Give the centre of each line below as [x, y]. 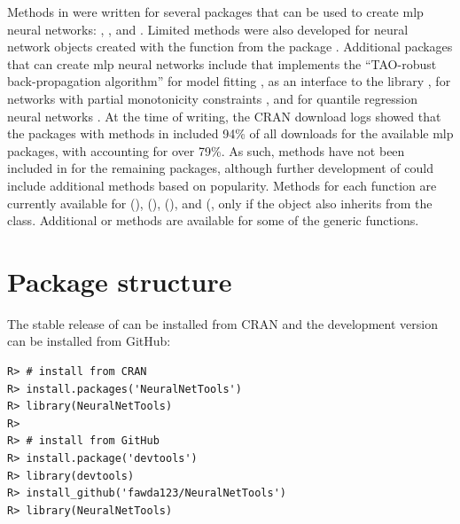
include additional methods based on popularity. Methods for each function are [222, 185]
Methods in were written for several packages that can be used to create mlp [215, 12]
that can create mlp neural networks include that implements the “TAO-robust [222, 63]
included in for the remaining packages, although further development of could [220, 168]
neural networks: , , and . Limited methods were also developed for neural [208, 29]
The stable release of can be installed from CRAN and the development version [222, 323]
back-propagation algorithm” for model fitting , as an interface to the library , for [229, 81]
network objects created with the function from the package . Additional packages [230, 47]
